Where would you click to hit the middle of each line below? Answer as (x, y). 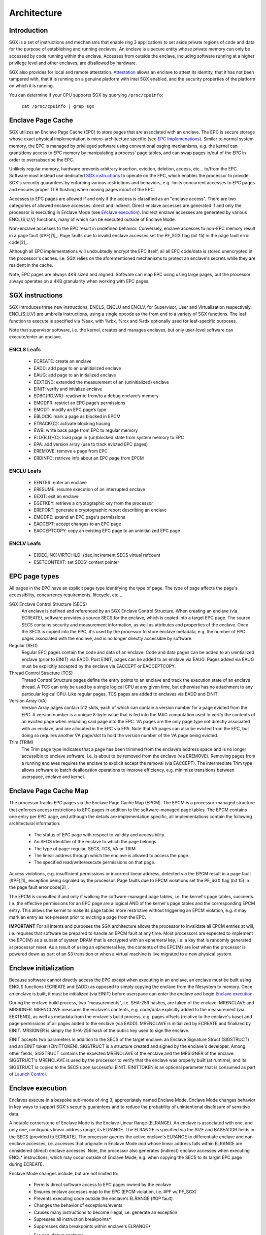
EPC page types (34, 576)
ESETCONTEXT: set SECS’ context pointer (77, 562)
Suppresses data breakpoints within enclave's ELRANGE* (92, 1226)
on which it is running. (32, 86)
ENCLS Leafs (25, 350)
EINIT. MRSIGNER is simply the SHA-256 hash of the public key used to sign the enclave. (99, 1030)
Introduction (29, 30)
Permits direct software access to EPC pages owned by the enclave (102, 1185)
